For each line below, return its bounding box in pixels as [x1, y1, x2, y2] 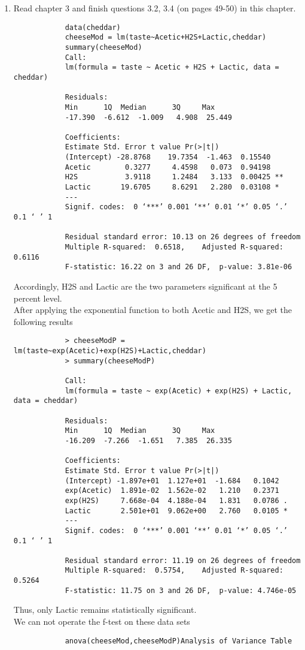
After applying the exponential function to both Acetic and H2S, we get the [13, 303, 292, 316]
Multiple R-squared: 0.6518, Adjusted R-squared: [65, 243, 283, 252]
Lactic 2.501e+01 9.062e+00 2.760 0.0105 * [65, 506, 288, 515]
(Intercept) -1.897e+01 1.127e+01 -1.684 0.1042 [65, 476, 279, 485]
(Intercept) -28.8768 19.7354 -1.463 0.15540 [65, 153, 271, 162]
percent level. [13, 291, 62, 304]
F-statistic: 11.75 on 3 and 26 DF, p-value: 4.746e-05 [65, 586, 297, 595]
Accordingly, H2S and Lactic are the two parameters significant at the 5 [13, 280, 277, 292]
